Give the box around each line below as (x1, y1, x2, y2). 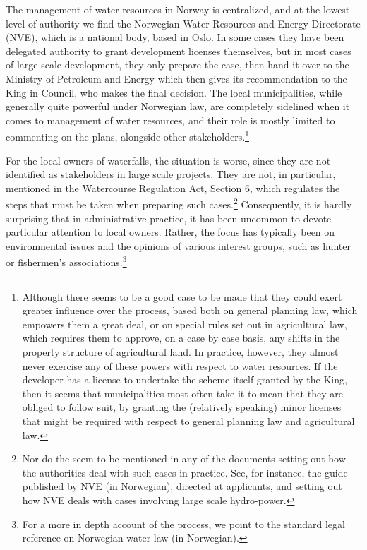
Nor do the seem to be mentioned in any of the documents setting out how (22, 451, 346, 466)
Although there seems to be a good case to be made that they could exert (22, 289, 342, 304)
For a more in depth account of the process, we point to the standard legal (22, 516, 345, 531)
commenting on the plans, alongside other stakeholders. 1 (6, 127, 249, 143)
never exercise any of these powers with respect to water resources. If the (22, 358, 338, 373)
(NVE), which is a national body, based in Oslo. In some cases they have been (6, 30, 344, 44)
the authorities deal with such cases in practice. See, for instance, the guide (22, 465, 348, 479)
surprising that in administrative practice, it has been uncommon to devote (6, 210, 332, 225)
